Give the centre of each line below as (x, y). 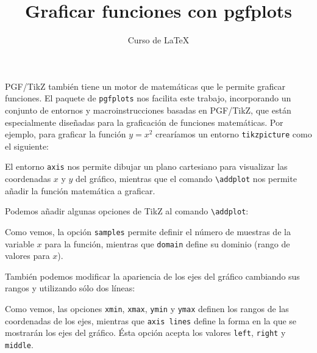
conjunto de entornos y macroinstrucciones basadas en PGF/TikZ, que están (148, 110)
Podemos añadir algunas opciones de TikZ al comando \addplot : (127, 211)
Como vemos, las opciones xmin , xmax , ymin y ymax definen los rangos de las (147, 309)
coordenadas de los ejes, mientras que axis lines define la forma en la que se (151, 320)
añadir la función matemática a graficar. (80, 190)
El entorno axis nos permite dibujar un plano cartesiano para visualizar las (146, 166)
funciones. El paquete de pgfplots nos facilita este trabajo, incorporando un (148, 98)
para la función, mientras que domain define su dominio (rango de (167, 243)
